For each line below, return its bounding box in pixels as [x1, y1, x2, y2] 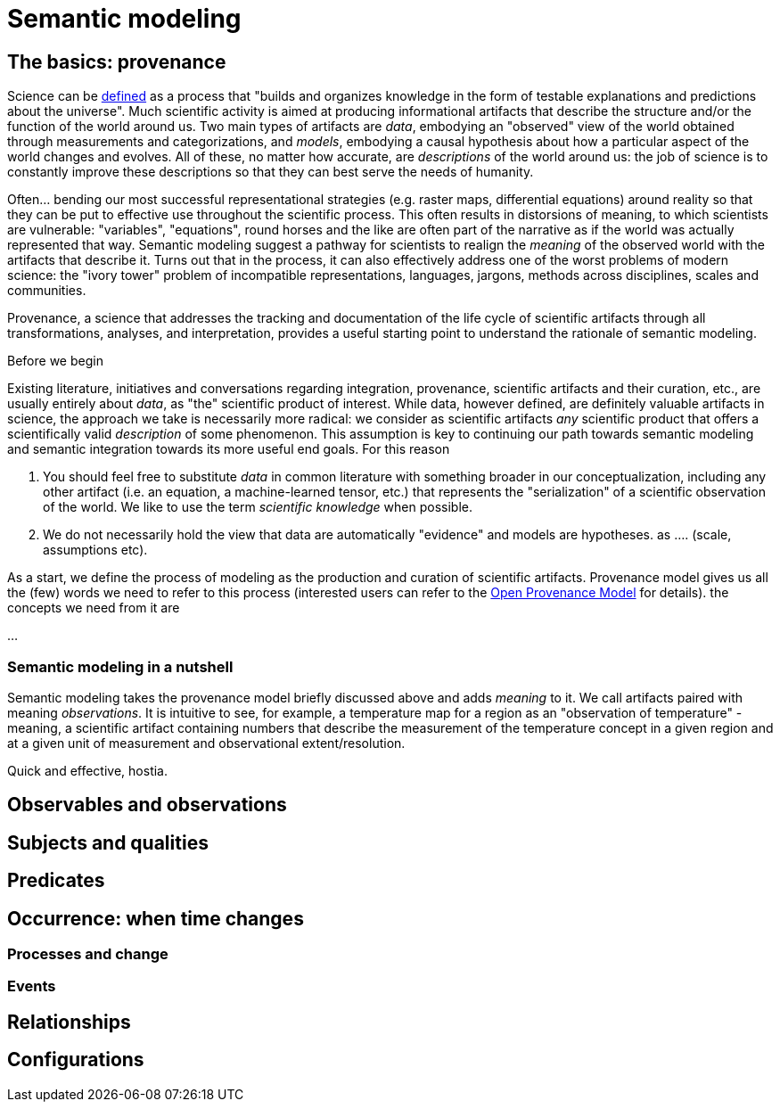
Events [7, 977, 56, 996]
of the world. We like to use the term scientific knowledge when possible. [43, 499, 473, 515]
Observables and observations [7, 793, 287, 817]
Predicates [7, 869, 105, 892]
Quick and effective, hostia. [7, 762, 168, 778]
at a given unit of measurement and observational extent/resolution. [7, 735, 406, 751]
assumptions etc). [43, 542, 148, 558]
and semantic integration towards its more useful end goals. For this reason [7, 441, 450, 457]
